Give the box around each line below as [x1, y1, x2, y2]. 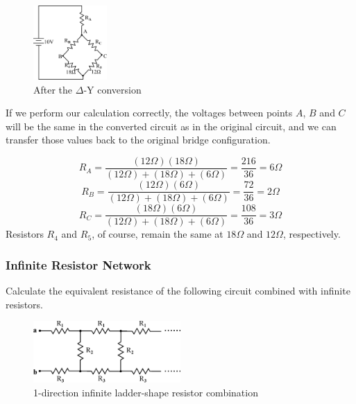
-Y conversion [83, 82, 142, 96]
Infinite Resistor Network [6, 256, 151, 273]
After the [33, 82, 73, 96]
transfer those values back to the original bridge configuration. [6, 132, 271, 147]
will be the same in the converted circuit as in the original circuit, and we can [6, 118, 337, 133]
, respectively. [282, 227, 341, 241]
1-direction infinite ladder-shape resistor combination [33, 385, 258, 399]
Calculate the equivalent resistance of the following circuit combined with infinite [6, 283, 350, 297]
